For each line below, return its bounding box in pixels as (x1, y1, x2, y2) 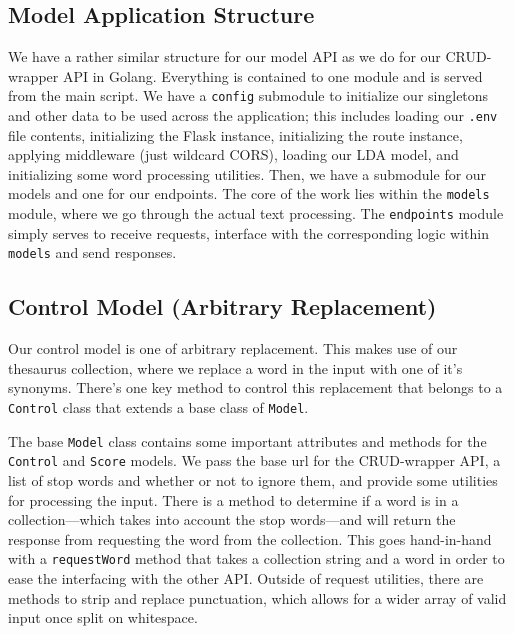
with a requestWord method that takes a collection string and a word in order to (8, 548, 505, 569)
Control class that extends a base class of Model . (8, 397, 309, 418)
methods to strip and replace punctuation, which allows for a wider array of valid (8, 587, 507, 608)
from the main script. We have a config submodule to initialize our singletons (8, 85, 489, 106)
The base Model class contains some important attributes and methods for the (8, 430, 487, 451)
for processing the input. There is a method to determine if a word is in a (8, 489, 459, 510)
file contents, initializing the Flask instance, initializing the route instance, (8, 124, 463, 145)
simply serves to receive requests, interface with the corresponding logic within (8, 222, 489, 243)
